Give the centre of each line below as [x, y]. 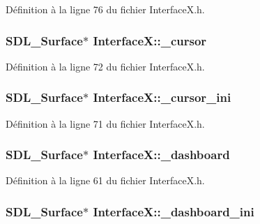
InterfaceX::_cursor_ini [162, 97]
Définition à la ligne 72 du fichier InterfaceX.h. [105, 66]
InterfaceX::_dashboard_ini [174, 211]
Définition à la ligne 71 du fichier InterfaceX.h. [105, 123]
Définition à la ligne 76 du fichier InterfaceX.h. [105, 9]
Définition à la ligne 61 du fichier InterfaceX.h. [105, 180]
